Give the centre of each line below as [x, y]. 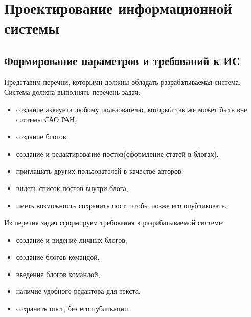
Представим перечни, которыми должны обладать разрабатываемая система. [122, 82]
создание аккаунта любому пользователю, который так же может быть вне [132, 109]
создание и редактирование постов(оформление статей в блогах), [117, 153]
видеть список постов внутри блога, [72, 188]
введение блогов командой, [58, 274]
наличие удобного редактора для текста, [78, 291]
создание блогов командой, [58, 257]
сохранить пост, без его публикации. [73, 309]
